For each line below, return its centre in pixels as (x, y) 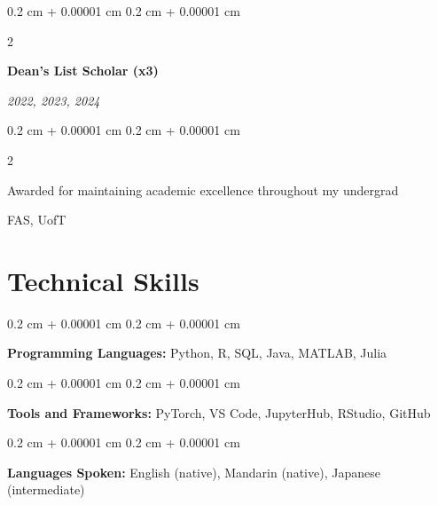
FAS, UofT (37, 220)
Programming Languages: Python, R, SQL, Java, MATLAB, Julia (197, 353)
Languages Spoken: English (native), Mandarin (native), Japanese (194, 472)
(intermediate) (46, 489)
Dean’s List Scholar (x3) (83, 71)
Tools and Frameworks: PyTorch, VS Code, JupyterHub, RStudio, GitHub (219, 412)
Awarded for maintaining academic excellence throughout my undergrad (203, 189)
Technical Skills (103, 280)
